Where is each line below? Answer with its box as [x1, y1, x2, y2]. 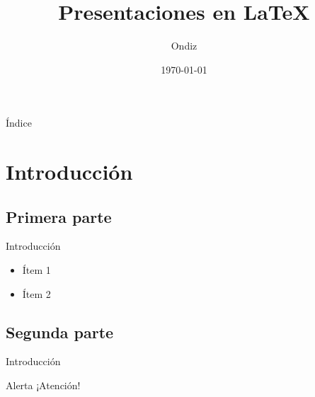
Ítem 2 [22, 286, 51, 301]
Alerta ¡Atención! [6, 378, 81, 393]
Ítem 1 [22, 263, 51, 277]
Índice [6, 115, 32, 130]
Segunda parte [6, 321, 114, 343]
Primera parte [6, 205, 112, 227]
